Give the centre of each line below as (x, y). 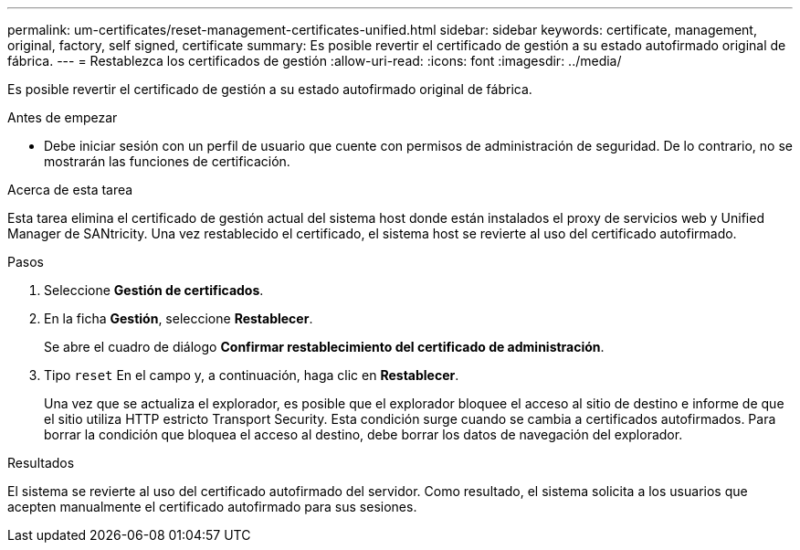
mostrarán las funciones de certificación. (167, 161)
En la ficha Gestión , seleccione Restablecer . (179, 318)
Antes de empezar (63, 117)
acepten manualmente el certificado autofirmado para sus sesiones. (212, 507)
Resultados (41, 463)
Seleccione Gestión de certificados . (154, 290)
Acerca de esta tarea (70, 190)
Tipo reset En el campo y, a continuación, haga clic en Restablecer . (252, 375)
